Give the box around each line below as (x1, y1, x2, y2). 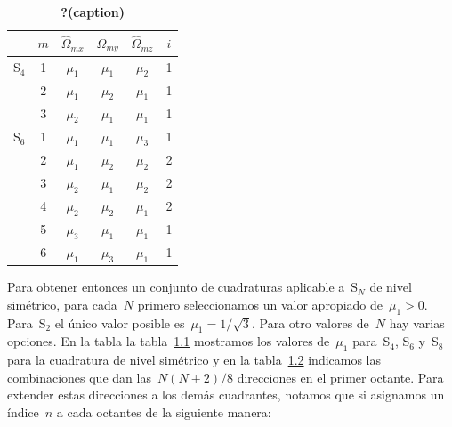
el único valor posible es (54, 313, 185, 332)
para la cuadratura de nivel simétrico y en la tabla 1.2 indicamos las (7, 350, 382, 369)
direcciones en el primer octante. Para (237, 367, 444, 386)
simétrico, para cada (7, 294, 117, 313)
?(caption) (61, 3, 125, 20)
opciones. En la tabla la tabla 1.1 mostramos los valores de (7, 332, 330, 350)
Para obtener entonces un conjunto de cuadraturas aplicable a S (7, 278, 359, 296)
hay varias (389, 313, 445, 332)
